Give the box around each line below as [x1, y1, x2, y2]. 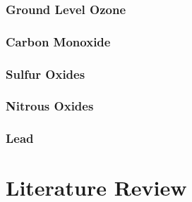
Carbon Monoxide [6, 32, 111, 50]
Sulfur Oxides [6, 65, 85, 82]
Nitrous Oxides [6, 97, 94, 115]
